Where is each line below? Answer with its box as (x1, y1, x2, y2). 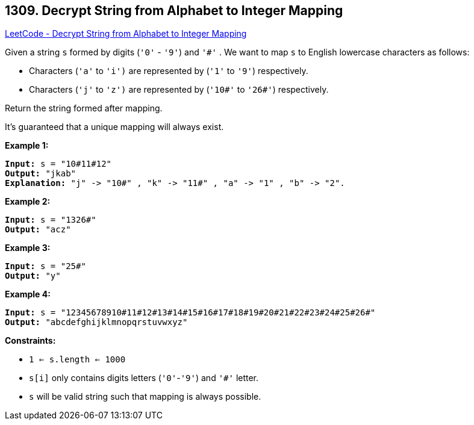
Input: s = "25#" (5, 261, 86, 271)
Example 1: (5, 140, 49, 151)
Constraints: (5, 335, 56, 346)
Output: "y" (5, 271, 61, 281)
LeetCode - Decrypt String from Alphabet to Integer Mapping (5, 28, 247, 39)
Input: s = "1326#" (5, 215, 96, 225)
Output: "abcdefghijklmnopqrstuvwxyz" (5, 317, 188, 327)
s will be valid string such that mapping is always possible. (29, 391, 261, 402)
